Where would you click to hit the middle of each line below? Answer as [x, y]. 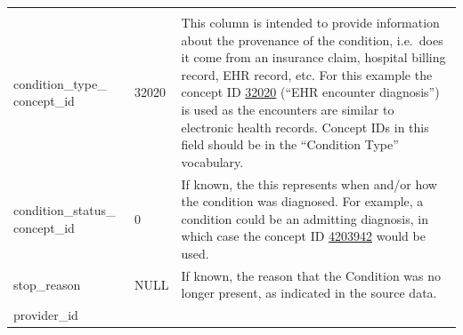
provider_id [46, 315]
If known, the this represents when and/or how [309, 183]
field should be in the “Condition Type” [290, 144]
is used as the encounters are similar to [288, 109]
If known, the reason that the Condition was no [311, 275]
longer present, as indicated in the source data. [309, 293]
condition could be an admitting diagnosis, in [305, 218]
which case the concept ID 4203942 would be [303, 236]
